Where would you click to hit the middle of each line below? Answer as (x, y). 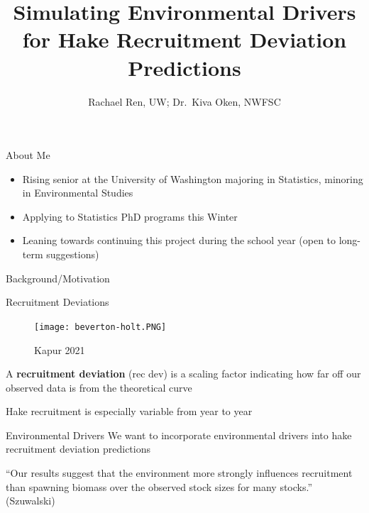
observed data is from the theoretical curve (99, 387)
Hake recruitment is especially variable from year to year (129, 411)
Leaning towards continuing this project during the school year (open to (179, 240)
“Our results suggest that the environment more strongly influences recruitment (179, 473)
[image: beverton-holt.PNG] (100, 327)
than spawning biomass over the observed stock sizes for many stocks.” (159, 486)
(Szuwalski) (31, 501)
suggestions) (73, 254)
